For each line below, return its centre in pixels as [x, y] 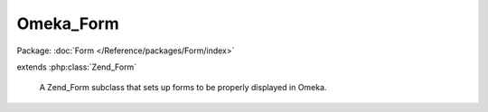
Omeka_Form [68, 23]
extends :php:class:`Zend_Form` [77, 67]
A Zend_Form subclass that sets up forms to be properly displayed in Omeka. [183, 88]
